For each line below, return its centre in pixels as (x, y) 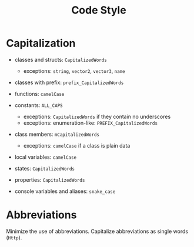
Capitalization (41, 43)
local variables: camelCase (46, 157)
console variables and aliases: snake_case (65, 191)
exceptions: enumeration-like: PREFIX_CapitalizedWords (90, 123)
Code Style (99, 10)
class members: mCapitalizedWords (57, 134)
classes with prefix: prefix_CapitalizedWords (69, 82)
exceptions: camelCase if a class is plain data (77, 145)
